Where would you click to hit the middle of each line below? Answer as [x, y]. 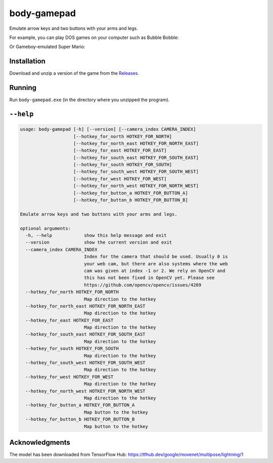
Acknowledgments [40, 442]
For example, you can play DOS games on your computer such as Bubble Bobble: [94, 37]
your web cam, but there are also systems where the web [156, 264]
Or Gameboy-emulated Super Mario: [47, 47]
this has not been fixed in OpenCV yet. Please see [149, 278]
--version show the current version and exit [99, 242]
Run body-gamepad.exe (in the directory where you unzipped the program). [89, 100]
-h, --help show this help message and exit [96, 235]
